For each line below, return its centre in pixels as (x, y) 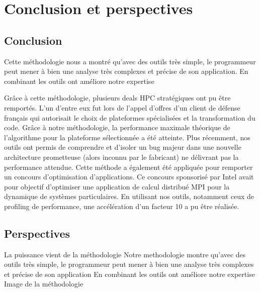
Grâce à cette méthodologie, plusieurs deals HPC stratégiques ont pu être (117, 98)
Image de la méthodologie (44, 284)
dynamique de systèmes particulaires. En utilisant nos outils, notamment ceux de (129, 196)
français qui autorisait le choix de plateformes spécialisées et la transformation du (130, 117)
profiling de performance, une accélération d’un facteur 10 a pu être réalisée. (122, 206)
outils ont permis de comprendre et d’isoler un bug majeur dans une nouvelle (123, 147)
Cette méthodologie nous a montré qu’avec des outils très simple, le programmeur (130, 61)
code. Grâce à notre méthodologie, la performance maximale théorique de (117, 127)
